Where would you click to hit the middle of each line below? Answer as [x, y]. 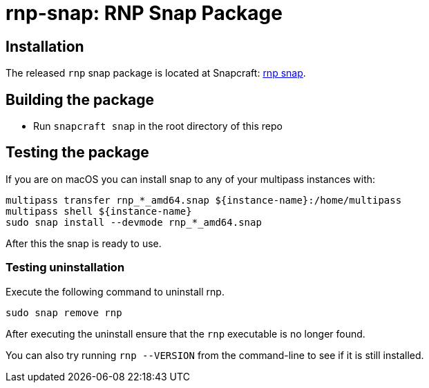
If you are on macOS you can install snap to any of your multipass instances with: [191, 179]
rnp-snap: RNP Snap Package [144, 13]
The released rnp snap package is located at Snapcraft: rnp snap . [156, 73]
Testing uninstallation [65, 268]
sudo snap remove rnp [64, 312]
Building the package [80, 99]
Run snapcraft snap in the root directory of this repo [158, 126]
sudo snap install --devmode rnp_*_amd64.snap [134, 222]
